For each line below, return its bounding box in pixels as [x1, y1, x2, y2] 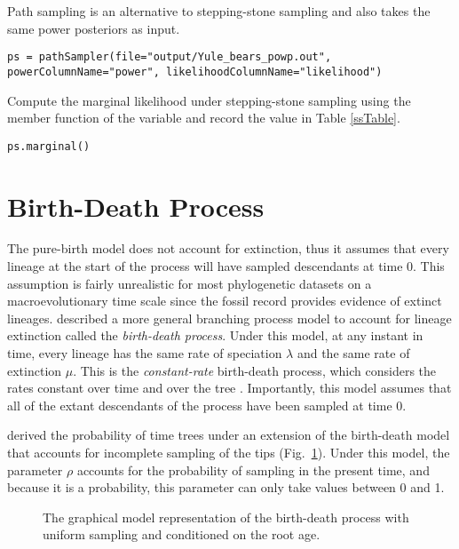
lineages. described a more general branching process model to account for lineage [7, 308, 452, 327]
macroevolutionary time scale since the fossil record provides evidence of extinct [7, 291, 442, 310]
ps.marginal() [7, 139, 91, 153]
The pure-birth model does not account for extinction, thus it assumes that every [7, 239, 449, 258]
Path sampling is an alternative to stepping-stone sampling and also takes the [7, 2, 431, 20]
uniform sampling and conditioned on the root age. [43, 525, 321, 544]
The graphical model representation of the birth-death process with [43, 507, 409, 526]
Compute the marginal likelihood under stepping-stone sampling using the [7, 91, 411, 109]
